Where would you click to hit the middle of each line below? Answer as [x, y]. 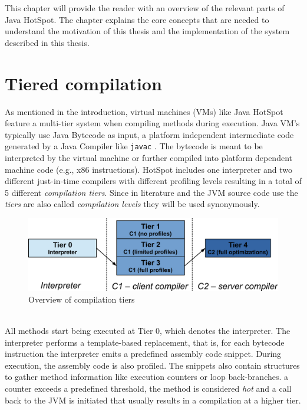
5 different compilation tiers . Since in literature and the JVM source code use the [151, 192]
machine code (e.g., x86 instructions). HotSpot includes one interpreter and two [149, 169]
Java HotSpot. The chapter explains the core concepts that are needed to [137, 19]
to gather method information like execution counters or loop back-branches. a [147, 377]
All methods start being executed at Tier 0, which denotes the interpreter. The [148, 331]
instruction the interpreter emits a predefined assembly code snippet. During [143, 354]
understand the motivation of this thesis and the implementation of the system [147, 31]
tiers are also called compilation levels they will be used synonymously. [132, 204]
